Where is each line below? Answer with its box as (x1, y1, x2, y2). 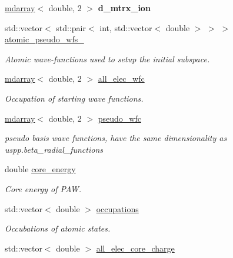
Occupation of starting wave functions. (5, 92, 144, 104)
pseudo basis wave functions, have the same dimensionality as (5, 132, 227, 144)
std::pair (56, 21, 86, 33)
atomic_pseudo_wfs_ (5, 33, 84, 45)
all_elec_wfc (98, 72, 145, 85)
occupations (96, 202, 139, 215)
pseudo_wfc (98, 112, 141, 124)
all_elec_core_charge (96, 242, 175, 254)
